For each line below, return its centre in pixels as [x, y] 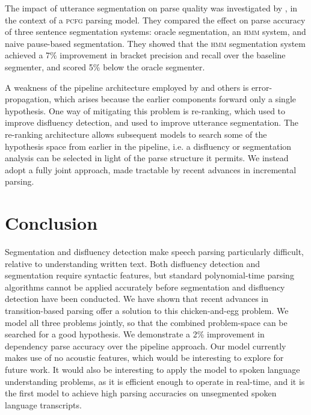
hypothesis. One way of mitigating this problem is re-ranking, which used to [145, 110]
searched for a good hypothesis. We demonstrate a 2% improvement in [135, 334]
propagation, [28, 99]
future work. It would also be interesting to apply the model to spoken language [152, 369]
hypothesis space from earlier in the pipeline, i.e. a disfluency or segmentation [148, 146]
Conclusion [51, 223]
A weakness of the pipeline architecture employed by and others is [127, 87]
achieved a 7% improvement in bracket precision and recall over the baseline [145, 55]
